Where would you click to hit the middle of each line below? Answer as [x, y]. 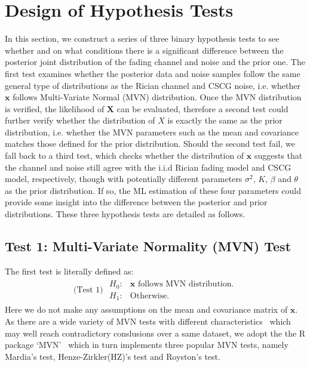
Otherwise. [150, 296]
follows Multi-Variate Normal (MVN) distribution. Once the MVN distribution [157, 97]
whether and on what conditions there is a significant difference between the [144, 50]
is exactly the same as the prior [225, 120]
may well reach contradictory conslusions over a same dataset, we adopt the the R [155, 333]
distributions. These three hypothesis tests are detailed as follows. [125, 214]
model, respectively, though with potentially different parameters [124, 179]
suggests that [278, 155]
